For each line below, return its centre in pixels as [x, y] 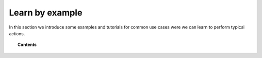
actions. [17, 33]
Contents [27, 45]
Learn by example [46, 13]
